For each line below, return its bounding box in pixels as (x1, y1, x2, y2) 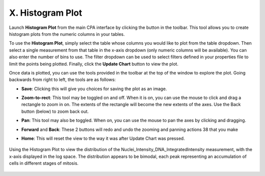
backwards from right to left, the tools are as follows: (9, 76, 116, 83)
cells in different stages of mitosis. (9, 160, 79, 166)
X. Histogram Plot (9, 7, 82, 18)
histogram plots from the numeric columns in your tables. (9, 31, 125, 37)
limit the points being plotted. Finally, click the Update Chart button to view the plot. (9, 61, 179, 67)
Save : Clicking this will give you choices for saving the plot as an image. (21, 86, 167, 92)
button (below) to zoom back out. (21, 108, 89, 114)
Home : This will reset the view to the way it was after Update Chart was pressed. (21, 135, 185, 142)
